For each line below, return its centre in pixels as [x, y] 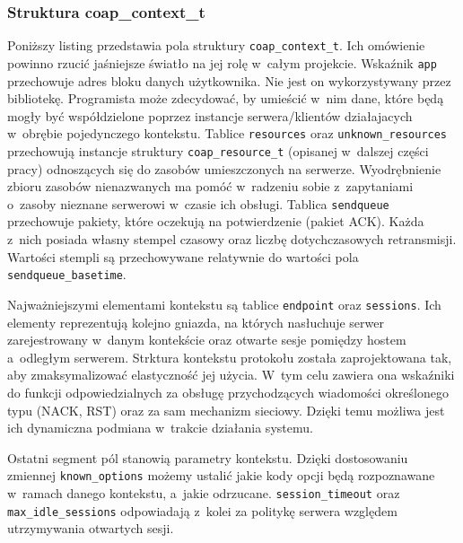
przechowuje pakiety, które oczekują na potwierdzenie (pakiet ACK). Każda [216, 221]
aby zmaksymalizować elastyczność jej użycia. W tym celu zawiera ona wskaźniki [231, 375]
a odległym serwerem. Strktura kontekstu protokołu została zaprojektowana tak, [230, 357]
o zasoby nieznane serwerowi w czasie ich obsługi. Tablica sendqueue [198, 203]
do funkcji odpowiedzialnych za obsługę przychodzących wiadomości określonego [228, 392]
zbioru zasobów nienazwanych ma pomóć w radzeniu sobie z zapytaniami [210, 186]
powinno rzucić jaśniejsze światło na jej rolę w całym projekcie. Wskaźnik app [222, 62]
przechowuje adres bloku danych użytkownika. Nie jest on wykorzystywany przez [229, 80]
